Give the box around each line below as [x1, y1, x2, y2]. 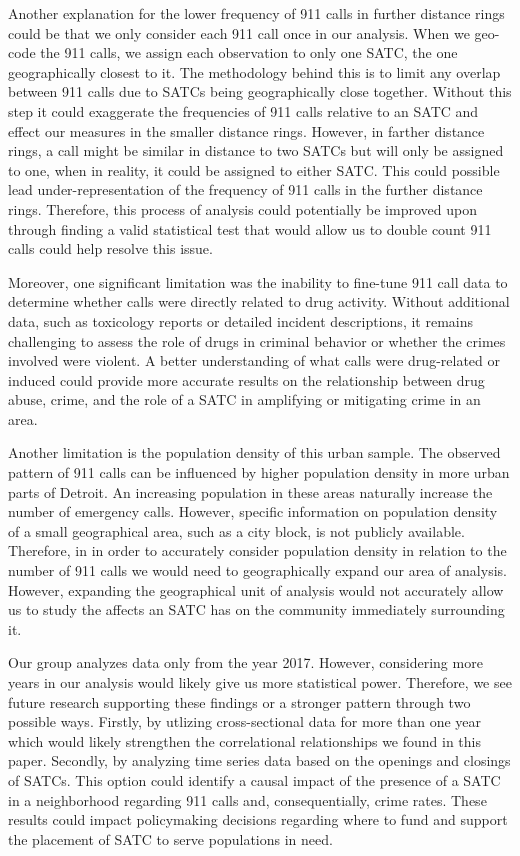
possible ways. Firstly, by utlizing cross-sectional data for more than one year [8, 711, 482, 732]
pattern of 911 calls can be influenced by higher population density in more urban [8, 462, 510, 483]
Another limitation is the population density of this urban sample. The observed [8, 442, 501, 463]
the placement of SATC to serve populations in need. [8, 828, 333, 849]
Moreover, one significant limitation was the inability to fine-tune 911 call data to [8, 271, 508, 292]
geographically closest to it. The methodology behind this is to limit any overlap [8, 61, 501, 82]
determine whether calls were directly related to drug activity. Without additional [8, 291, 510, 312]
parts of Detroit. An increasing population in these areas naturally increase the [8, 481, 493, 502]
